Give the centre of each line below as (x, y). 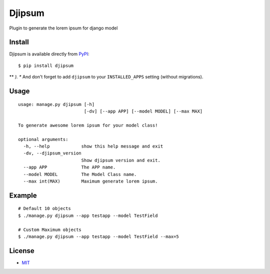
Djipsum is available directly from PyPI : (49, 54)
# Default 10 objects (44, 208)
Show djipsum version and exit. (121, 160)
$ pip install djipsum (46, 65)
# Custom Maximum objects (50, 229)
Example (23, 195)
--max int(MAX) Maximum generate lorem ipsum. (90, 181)
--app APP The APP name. (69, 167)
